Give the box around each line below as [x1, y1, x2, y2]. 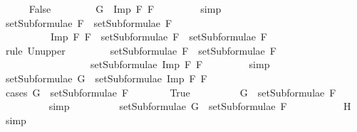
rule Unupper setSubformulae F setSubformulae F [5, 43, 276, 57]
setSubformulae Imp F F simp [90, 57, 270, 72]
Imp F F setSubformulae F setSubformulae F [50, 29, 267, 44]
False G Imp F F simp [29, 1, 222, 16]
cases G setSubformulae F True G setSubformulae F [5, 84, 336, 99]
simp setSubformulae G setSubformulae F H [48, 99, 351, 114]
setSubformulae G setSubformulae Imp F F [5, 70, 207, 85]
